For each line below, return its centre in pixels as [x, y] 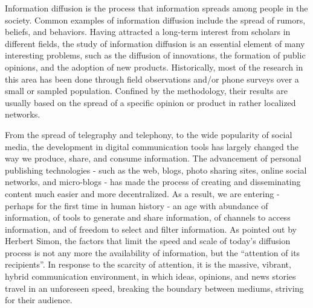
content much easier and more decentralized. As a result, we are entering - [142, 193]
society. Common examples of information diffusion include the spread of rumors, [155, 20]
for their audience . [39, 300]
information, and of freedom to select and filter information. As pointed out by [151, 229]
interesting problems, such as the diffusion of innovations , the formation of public [155, 55]
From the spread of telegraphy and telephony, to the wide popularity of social [149, 134]
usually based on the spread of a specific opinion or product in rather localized [150, 102]
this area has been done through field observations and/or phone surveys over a [152, 79]
